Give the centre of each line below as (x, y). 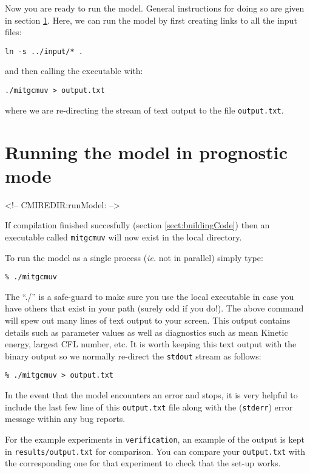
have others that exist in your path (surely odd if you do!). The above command (154, 308)
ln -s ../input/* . (44, 51)
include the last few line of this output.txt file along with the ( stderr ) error (149, 407)
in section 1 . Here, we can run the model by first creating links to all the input (151, 20)
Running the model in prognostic (146, 151)
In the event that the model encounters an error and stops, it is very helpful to (151, 395)
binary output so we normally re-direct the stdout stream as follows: (133, 356)
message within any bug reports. (65, 419)
